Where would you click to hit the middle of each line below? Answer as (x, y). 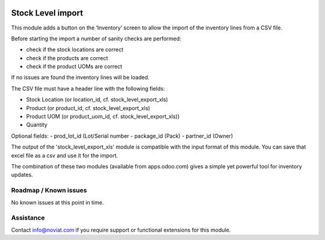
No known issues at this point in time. (57, 202)
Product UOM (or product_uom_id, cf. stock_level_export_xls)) (103, 117)
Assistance (28, 218)
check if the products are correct (67, 58)
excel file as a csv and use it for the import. (65, 155)
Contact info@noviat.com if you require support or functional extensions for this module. (121, 230)
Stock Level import (47, 13)
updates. (22, 175)
